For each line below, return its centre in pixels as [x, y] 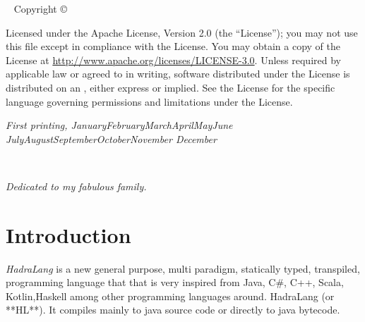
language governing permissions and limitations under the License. [149, 101]
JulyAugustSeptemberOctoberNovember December [111, 138]
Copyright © [40, 8]
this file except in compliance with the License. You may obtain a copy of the [173, 46]
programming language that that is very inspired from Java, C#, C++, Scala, [175, 282]
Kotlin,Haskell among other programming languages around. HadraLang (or [170, 296]
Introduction [68, 234]
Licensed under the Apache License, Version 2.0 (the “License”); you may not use [182, 32]
